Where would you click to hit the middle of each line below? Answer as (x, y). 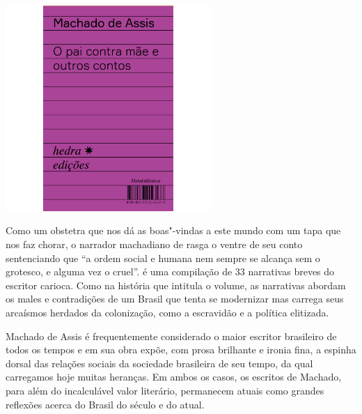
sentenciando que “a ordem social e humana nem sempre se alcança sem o (163, 258)
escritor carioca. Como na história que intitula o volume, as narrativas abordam (176, 285)
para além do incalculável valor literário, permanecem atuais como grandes (165, 390)
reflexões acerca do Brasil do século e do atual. (105, 404)
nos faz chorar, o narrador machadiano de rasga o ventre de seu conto (154, 244)
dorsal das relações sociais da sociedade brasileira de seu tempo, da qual (159, 363)
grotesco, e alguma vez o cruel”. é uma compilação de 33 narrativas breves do (170, 271)
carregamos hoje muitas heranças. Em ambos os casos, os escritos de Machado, (174, 377)
